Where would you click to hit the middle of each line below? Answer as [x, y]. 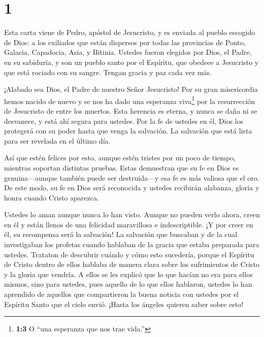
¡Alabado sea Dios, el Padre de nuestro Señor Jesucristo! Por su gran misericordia [131, 89]
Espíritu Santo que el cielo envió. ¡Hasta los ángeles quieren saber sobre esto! [124, 304]
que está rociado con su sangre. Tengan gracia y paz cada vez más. [108, 72]
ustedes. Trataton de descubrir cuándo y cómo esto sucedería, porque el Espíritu [129, 254]
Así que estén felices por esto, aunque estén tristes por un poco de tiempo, [120, 158]
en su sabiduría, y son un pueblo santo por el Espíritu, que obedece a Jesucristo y [131, 62]
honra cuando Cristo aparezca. [52, 197]
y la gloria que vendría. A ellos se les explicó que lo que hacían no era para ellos [128, 274]
